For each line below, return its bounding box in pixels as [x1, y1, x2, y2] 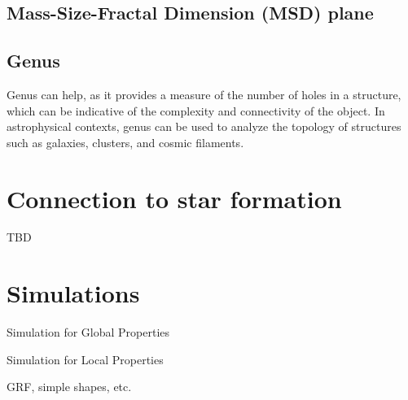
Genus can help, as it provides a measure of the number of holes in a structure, [7, 85, 401, 102]
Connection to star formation [7, 181, 342, 215]
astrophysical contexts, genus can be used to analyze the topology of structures [7, 118, 401, 135]
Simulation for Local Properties [7, 350, 164, 367]
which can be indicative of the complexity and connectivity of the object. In [7, 102, 385, 119]
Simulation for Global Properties [7, 324, 170, 341]
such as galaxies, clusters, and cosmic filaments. [7, 133, 244, 150]
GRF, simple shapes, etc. [7, 378, 132, 395]
